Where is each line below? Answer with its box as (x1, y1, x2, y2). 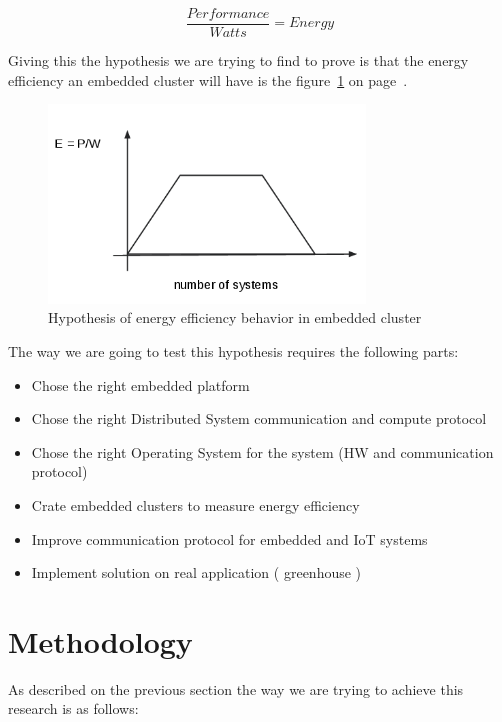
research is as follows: (8, 698, 139, 719)
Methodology (8, 620, 193, 661)
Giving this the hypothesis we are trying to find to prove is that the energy (8, 50, 469, 71)
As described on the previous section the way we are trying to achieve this (8, 678, 464, 699)
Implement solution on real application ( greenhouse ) (31, 562, 362, 583)
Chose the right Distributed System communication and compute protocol (31, 408, 487, 429)
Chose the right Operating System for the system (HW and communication (31, 441, 494, 462)
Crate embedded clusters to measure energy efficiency (31, 494, 360, 515)
